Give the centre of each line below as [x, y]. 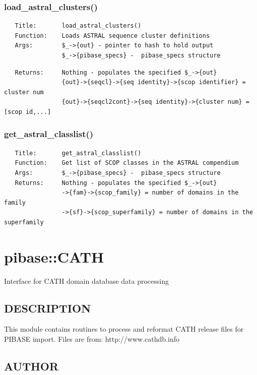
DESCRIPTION [48, 308]
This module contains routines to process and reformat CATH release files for [124, 329]
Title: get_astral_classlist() [78, 153]
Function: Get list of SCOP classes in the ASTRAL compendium [127, 163]
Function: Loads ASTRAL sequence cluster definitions [112, 36]
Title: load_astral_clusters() [78, 26]
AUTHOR [31, 366]
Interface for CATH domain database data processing [87, 280]
